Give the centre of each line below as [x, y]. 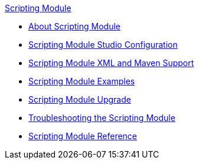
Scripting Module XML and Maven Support [111, 63]
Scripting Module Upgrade [80, 99]
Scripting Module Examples [82, 81]
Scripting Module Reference [83, 136]
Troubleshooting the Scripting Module [102, 118]
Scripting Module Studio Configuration [103, 45]
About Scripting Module [74, 26]
